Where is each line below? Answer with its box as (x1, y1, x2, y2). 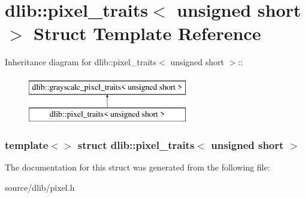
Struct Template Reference (34, 21, 261, 45)
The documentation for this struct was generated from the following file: (5, 161, 270, 173)
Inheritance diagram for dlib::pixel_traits (5, 56, 157, 68)
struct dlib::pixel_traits (77, 138, 195, 152)
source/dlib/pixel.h (5, 181, 75, 193)
